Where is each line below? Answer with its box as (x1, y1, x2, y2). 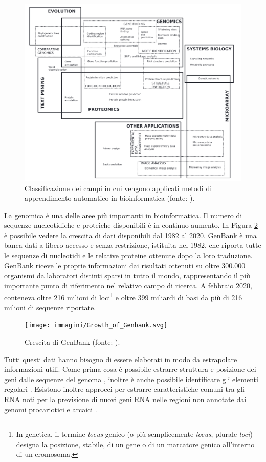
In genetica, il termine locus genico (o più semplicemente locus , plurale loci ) (16, 429, 253, 439)
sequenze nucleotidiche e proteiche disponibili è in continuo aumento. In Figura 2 (4, 220, 258, 230)
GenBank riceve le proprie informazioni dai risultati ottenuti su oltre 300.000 (4, 260, 246, 270)
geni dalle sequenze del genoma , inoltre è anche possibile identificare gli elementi (4, 373, 258, 384)
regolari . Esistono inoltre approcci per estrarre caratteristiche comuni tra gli (4, 384, 245, 394)
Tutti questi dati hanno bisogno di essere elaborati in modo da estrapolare (4, 353, 237, 364)
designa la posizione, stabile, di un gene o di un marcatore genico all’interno (16, 438, 255, 449)
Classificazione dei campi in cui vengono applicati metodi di (25, 182, 212, 193)
